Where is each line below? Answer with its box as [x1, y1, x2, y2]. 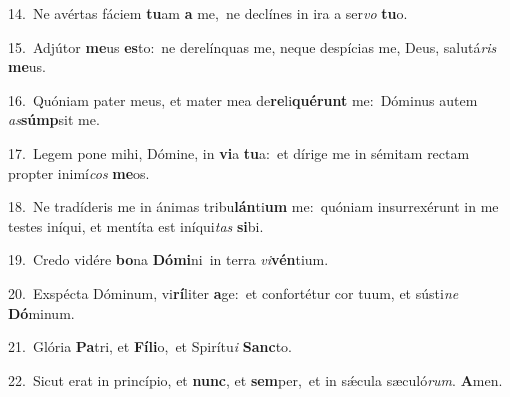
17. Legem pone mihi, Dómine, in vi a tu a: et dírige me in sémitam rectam [8, 142, 470, 163]
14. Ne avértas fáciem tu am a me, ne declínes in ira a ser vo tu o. [8, 3, 408, 23]
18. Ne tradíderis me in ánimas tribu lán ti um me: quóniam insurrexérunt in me [8, 196, 499, 217]
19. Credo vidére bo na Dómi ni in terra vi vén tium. [8, 249, 329, 270]
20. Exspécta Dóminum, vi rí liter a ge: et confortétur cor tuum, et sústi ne [8, 282, 459, 303]
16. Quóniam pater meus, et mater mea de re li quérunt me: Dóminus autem [8, 89, 478, 110]
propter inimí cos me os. [8, 162, 150, 183]
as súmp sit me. [8, 109, 100, 130]
